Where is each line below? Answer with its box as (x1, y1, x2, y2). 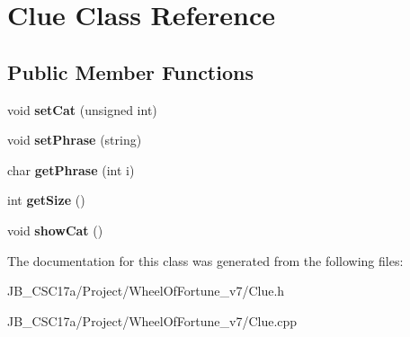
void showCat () (7, 220, 103, 239)
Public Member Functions (7, 58, 254, 85)
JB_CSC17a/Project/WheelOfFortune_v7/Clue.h (7, 281, 285, 300)
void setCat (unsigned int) (7, 100, 157, 119)
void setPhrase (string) (7, 130, 142, 149)
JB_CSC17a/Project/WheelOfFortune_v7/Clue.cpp (7, 311, 298, 330)
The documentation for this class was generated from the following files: (7, 251, 404, 270)
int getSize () (7, 191, 85, 209)
